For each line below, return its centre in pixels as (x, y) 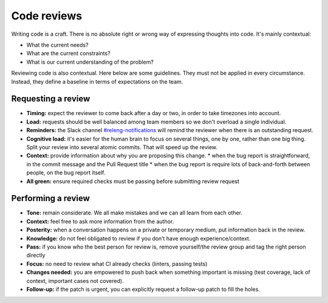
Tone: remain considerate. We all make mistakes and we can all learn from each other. (135, 213)
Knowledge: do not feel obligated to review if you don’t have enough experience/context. (138, 238)
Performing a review (51, 198)
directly (36, 255)
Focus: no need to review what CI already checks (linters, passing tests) (117, 264)
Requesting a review (51, 99)
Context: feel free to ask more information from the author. (100, 221)
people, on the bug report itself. (66, 173)
